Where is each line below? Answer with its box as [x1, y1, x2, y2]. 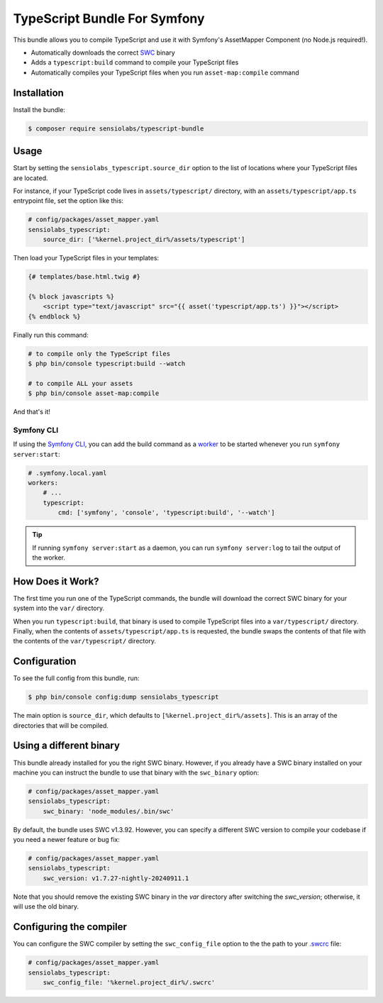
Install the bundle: [13, 105, 65, 113]
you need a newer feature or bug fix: [13, 836, 121, 844]
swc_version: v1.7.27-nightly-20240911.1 [43, 874, 189, 882]
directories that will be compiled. [13, 721, 109, 730]
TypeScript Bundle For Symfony [13, 11, 205, 26]
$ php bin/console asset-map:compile [28, 389, 160, 397]
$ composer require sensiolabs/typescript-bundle [28, 124, 204, 133]
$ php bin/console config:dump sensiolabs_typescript [28, 693, 219, 702]
